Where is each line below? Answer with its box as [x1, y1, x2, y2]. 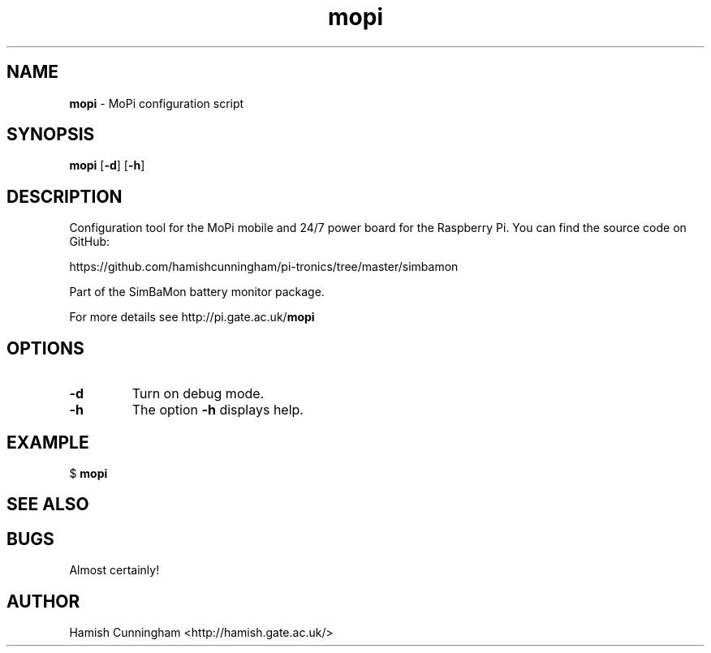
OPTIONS [6, 337, 84, 359]
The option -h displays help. [131, 402, 304, 419]
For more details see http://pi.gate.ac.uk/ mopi [69, 310, 315, 324]
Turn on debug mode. [131, 385, 265, 402]
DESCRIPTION [6, 186, 123, 207]
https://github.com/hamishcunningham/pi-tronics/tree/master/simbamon [69, 260, 459, 274]
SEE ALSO [6, 494, 89, 515]
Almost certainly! [69, 563, 160, 578]
